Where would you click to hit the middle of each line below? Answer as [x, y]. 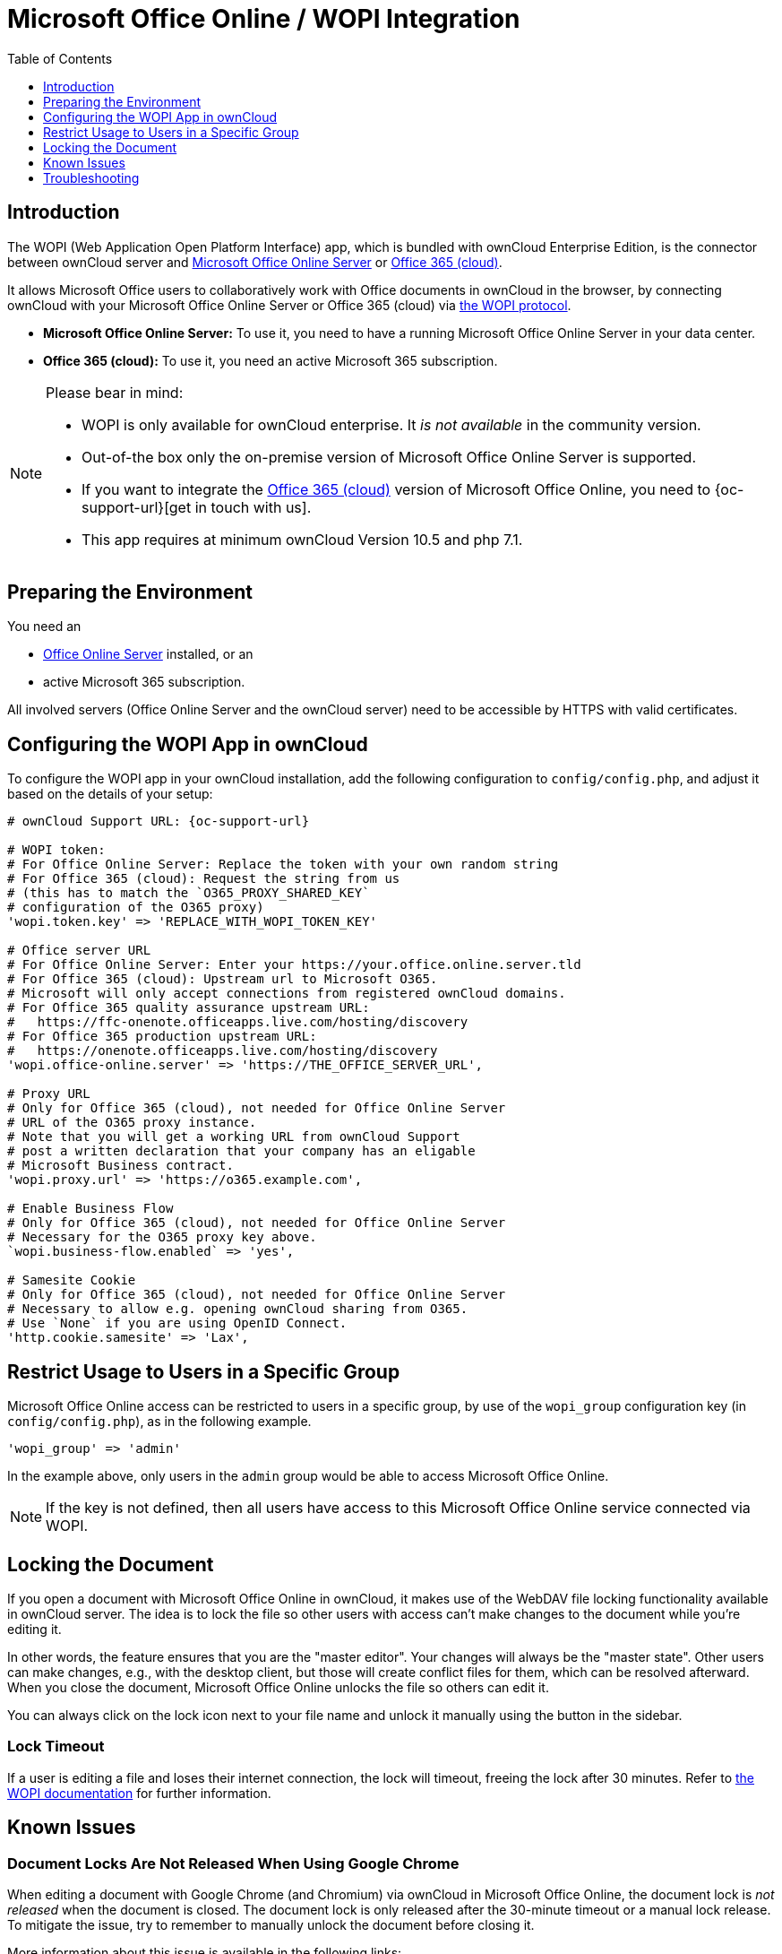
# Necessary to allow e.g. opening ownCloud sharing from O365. [238, 1309]
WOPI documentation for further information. [139, 1793]
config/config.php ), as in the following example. [159, 1422]
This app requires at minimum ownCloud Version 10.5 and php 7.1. [302, 539]
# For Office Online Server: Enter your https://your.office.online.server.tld [294, 965]
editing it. [34, 1629]
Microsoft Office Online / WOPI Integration [264, 19]
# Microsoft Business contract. [120, 1166]
